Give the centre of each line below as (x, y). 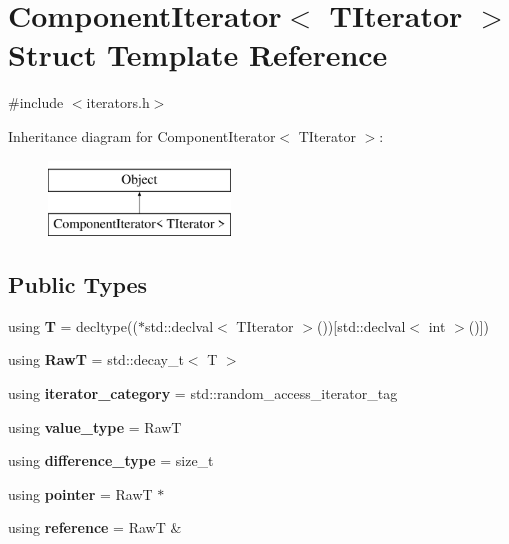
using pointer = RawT (80, 493)
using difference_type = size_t (111, 460)
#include (36, 102)
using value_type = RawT (95, 426)
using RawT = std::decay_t (96, 359)
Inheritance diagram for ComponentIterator (142, 135)
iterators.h (118, 102)
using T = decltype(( (73, 325)
